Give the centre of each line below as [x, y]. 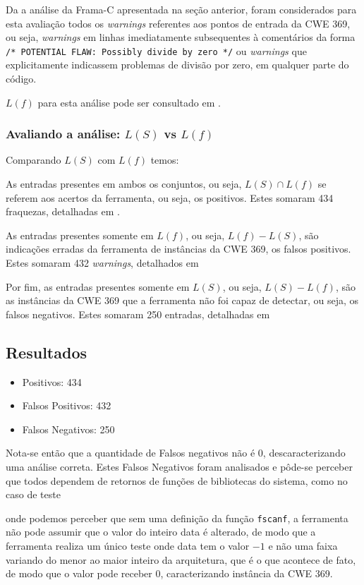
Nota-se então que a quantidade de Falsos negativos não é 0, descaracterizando [176, 453]
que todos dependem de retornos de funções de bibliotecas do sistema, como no [177, 480]
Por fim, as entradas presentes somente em [98, 286]
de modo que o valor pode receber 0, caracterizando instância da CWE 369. [169, 573]
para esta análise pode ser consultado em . [129, 102]
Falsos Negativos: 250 [68, 429]
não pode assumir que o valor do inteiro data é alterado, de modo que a [161, 532]
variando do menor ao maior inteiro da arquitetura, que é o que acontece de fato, [181, 559]
